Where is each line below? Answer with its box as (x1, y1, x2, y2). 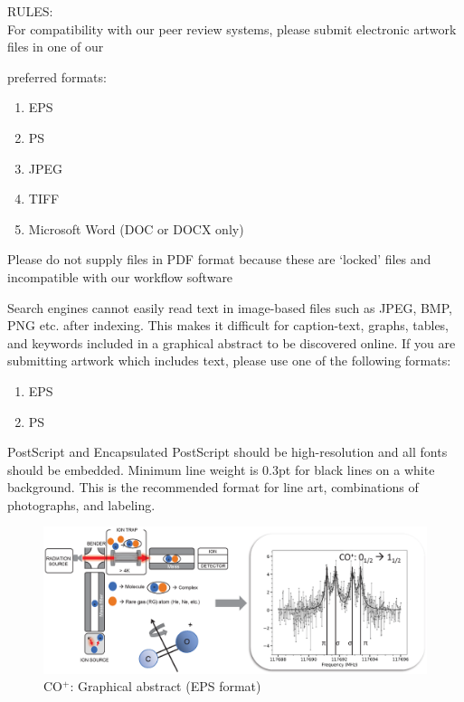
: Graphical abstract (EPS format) (70, 677, 261, 696)
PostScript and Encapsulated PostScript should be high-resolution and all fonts (7, 442, 448, 461)
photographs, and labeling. (7, 495, 156, 514)
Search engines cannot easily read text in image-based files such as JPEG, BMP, (7, 298, 452, 317)
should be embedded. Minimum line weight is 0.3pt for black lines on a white (7, 460, 435, 479)
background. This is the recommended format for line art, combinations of (7, 478, 419, 497)
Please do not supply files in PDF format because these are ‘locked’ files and (7, 250, 431, 269)
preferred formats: (7, 67, 107, 86)
